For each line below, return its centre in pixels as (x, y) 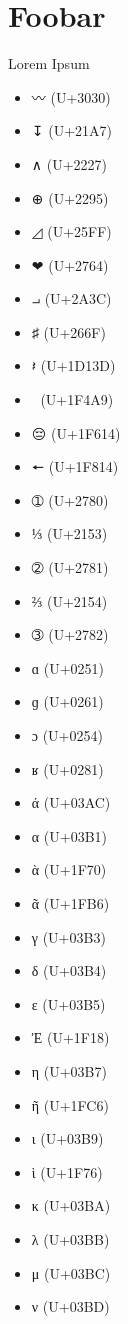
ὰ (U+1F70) (69, 869)
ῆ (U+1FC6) (70, 1104)
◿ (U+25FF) (71, 231)
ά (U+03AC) (71, 802)
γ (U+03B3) (68, 936)
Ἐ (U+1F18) (70, 1037)
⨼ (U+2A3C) (71, 298)
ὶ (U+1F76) (67, 1171)
